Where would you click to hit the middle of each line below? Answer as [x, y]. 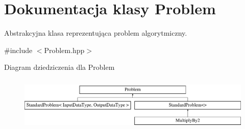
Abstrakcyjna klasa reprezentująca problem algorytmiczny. [96, 33]
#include [18, 50]
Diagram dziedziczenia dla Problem [59, 67]
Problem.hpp [64, 50]
